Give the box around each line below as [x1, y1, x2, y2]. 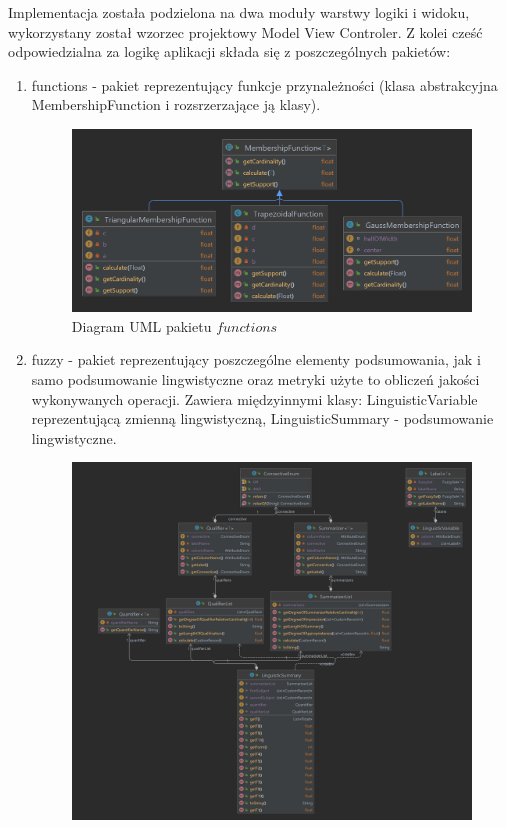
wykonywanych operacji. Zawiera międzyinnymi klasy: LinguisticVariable [31, 388, 478, 409]
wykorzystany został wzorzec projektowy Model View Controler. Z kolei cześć [8, 21, 483, 42]
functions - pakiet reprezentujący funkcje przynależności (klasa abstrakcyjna [31, 74, 498, 95]
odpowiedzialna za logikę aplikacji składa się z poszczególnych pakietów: [8, 41, 451, 62]
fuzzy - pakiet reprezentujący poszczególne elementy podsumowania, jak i [31, 349, 481, 370]
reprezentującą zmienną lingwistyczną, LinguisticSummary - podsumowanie [31, 408, 494, 429]
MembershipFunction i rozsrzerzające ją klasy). [31, 94, 321, 115]
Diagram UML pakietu [71, 315, 212, 336]
